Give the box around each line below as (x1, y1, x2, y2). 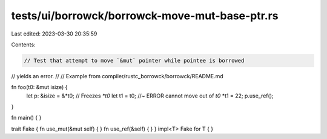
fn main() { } (11, 114, 42, 122)
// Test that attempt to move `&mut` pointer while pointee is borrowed (24, 57, 245, 64)
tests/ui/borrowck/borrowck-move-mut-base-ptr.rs (11, 9, 279, 22)
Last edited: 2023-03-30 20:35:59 (11, 30, 97, 37)
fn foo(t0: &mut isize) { (11, 84, 68, 91)
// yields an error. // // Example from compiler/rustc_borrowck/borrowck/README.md (11, 72, 223, 79)
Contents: (11, 41, 36, 48)
